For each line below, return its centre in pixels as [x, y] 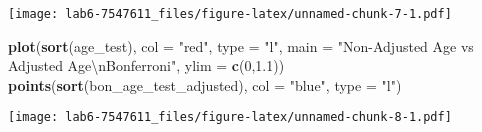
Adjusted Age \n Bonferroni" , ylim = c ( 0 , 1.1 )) [146, 65]
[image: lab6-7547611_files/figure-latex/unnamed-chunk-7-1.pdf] [230, 14]
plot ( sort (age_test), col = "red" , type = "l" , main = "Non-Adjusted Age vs [241, 45]
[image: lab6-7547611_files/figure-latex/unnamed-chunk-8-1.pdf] [230, 117]
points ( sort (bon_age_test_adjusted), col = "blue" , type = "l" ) [205, 84]
